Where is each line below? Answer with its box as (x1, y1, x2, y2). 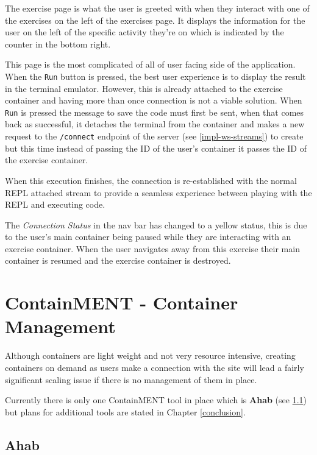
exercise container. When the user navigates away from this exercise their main (5, 242, 300, 255)
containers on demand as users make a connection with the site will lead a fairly (5, 361, 304, 373)
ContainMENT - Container (5, 290, 238, 315)
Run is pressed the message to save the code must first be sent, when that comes (5, 105, 304, 118)
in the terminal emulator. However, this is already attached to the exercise (5, 82, 283, 94)
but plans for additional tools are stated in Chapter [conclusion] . (5, 405, 246, 418)
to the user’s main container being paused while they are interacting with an (5, 230, 291, 243)
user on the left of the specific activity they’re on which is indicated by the (5, 26, 284, 38)
